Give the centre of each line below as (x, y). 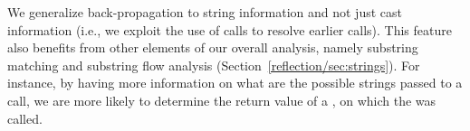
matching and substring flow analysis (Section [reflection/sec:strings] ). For (214, 65)
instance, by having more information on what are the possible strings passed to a (235, 83)
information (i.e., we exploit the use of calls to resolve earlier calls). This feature (230, 29)
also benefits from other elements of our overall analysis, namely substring (213, 47)
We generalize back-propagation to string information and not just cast (205, 12)
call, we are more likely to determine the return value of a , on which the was (222, 100)
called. (25, 118)
